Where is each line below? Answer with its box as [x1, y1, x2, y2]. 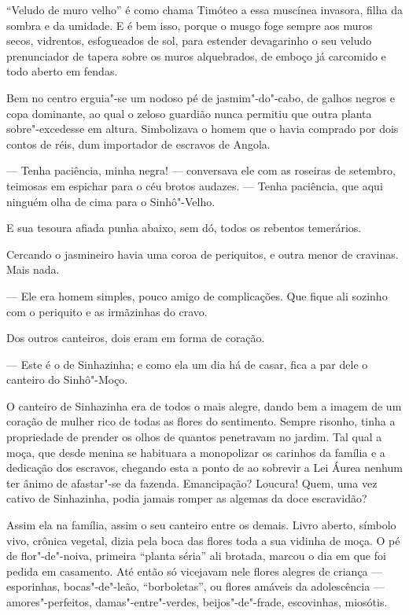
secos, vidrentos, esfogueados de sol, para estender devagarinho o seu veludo [6, 32, 372, 49]
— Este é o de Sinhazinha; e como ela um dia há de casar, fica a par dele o [6, 355, 368, 372]
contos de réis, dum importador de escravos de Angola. [6, 135, 271, 152]
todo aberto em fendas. [6, 63, 118, 79]
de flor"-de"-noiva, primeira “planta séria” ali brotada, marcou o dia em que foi [6, 547, 386, 564]
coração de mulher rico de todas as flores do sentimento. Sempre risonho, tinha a [6, 413, 396, 429]
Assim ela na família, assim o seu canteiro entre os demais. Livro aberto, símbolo [6, 517, 396, 533]
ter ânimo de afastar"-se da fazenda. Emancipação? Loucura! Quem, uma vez [6, 474, 378, 491]
